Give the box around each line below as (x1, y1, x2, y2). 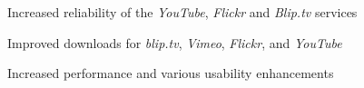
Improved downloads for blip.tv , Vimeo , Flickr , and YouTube (7, 33, 342, 52)
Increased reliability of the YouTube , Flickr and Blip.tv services (7, 3, 358, 21)
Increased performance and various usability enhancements (7, 64, 334, 83)
